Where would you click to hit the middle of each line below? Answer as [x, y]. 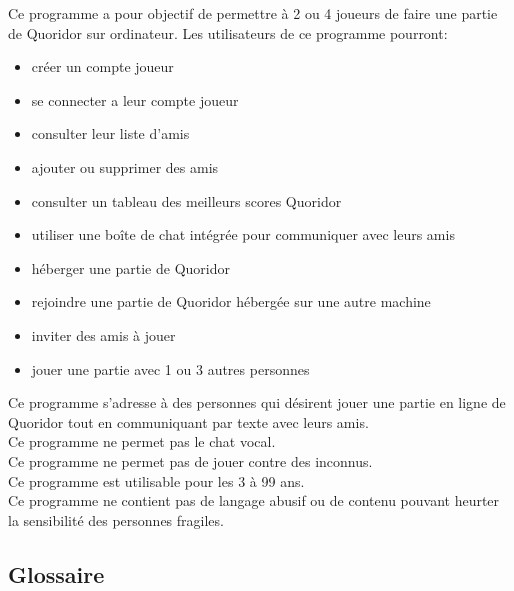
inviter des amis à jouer [103, 334]
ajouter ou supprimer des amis [125, 166]
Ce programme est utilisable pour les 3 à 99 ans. [156, 480]
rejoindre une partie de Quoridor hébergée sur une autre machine [231, 301]
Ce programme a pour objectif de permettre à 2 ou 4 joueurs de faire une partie [253, 13]
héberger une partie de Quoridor [130, 267]
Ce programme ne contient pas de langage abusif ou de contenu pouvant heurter [254, 500]
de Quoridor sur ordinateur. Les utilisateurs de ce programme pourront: [228, 32]
